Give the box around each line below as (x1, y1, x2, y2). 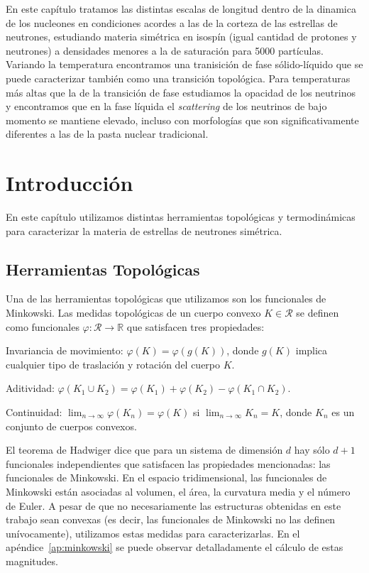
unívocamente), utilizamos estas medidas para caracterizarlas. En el (6, 525, 300, 540)
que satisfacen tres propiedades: (126, 319, 265, 334)
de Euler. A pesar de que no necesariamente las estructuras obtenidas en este (6, 498, 341, 513)
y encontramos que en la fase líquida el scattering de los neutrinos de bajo (6, 99, 327, 114)
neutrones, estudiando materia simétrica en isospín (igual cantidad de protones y (6, 29, 357, 44)
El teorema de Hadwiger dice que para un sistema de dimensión (6, 442, 283, 457)
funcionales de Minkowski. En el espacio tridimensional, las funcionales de (6, 470, 327, 485)
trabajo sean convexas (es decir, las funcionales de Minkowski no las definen (6, 512, 336, 527)
